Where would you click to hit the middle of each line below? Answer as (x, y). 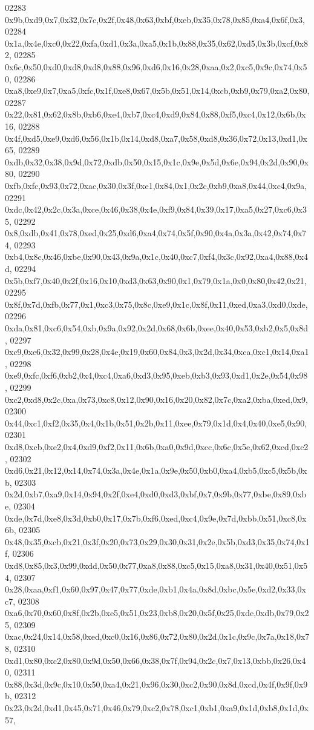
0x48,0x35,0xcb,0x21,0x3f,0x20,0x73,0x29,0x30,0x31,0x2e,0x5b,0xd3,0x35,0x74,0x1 (157, 541)
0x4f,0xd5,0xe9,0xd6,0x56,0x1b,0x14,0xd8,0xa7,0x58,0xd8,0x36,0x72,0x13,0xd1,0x (156, 138)
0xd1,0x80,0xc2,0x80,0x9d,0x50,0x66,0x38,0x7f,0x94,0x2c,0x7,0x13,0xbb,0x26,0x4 (155, 660)
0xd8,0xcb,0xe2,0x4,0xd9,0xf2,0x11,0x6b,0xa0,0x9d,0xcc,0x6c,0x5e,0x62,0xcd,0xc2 (157, 446)
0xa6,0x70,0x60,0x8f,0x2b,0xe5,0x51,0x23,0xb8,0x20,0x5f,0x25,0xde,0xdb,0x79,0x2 (157, 613)
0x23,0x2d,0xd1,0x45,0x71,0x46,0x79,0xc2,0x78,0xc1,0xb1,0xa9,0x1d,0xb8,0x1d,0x (157, 708)
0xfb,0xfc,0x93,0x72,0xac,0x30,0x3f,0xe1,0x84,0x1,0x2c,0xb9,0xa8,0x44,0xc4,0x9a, (156, 185)
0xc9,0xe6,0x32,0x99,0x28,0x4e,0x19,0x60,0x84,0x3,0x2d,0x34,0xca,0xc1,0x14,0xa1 (157, 352)
